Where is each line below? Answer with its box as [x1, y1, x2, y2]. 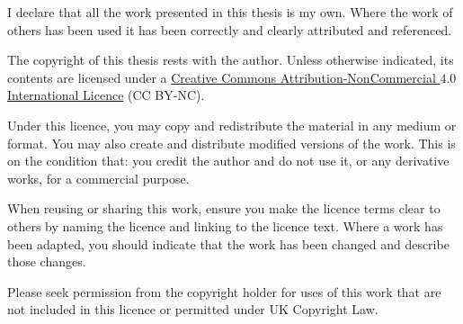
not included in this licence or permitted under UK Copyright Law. [7, 300, 378, 319]
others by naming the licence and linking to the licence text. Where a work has [7, 216, 443, 235]
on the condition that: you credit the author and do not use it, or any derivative [7, 151, 450, 170]
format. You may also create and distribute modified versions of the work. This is [7, 133, 456, 152]
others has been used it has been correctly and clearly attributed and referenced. [7, 20, 452, 39]
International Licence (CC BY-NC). [7, 85, 205, 104]
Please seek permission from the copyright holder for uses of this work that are [7, 282, 441, 301]
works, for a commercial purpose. [7, 168, 190, 187]
